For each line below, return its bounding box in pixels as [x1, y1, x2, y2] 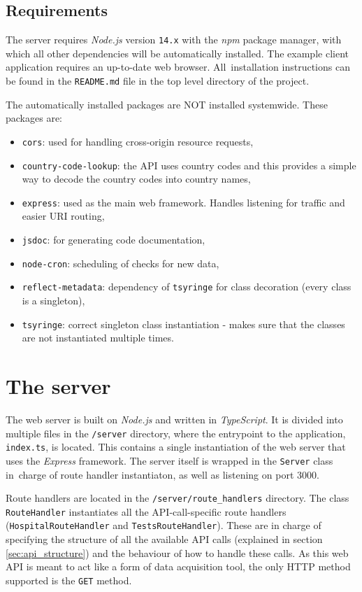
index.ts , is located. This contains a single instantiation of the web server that [6, 439, 346, 454]
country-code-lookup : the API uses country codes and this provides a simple [22, 157, 356, 172]
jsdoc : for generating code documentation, [22, 232, 205, 247]
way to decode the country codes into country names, [22, 171, 251, 186]
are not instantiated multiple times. [22, 330, 174, 345]
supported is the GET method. [6, 572, 132, 587]
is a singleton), [22, 293, 85, 308]
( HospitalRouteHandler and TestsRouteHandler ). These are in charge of [6, 518, 321, 533]
